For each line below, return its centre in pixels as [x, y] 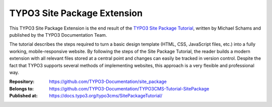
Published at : [23, 96]
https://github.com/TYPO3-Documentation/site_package [108, 82]
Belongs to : [21, 88]
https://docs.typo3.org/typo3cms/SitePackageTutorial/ [106, 96]
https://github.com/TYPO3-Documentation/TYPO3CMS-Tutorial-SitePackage [129, 88]
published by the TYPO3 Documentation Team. [58, 35]
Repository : [22, 82]
